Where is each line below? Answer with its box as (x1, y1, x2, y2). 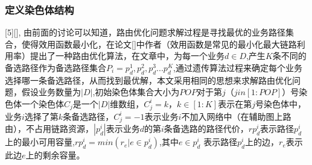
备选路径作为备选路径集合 (5, 61, 106, 73)
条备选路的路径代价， (164, 122, 249, 135)
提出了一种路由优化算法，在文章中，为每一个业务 (30, 49, 224, 62)
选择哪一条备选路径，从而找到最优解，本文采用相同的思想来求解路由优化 (5, 73, 292, 86)
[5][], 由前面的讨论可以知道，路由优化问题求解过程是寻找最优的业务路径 (5, 26, 286, 39)
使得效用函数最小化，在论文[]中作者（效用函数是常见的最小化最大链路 (21, 37, 297, 50)
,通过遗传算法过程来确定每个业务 (173, 61, 302, 73)
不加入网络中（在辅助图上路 (181, 110, 291, 122)
